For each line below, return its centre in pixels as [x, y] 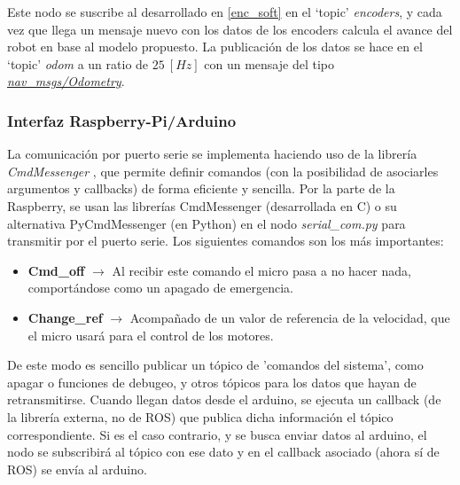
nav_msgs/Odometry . [66, 81]
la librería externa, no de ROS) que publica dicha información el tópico [200, 416]
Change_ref [65, 317]
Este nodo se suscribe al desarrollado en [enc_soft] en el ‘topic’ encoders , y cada [225, 12]
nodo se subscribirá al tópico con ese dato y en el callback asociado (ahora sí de [223, 452]
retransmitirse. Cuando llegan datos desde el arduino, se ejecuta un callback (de [224, 399]
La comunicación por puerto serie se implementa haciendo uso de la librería [212, 154]
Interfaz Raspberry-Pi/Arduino [122, 120]
